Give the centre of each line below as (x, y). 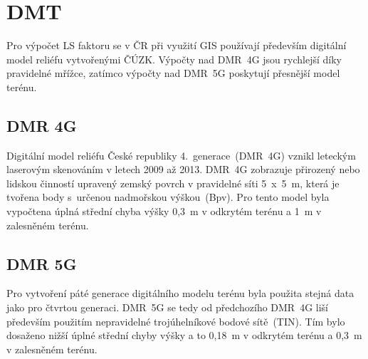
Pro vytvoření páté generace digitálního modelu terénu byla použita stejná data (180, 293)
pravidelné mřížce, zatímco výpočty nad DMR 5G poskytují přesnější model (173, 73)
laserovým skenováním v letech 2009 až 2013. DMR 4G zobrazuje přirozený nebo (183, 169)
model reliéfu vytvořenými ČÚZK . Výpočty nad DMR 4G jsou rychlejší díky (174, 59)
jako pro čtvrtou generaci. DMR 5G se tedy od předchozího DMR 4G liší (168, 307)
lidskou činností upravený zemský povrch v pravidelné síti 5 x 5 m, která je (173, 183)
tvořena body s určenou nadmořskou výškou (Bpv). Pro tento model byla (168, 197)
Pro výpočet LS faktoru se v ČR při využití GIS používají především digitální (177, 45)
